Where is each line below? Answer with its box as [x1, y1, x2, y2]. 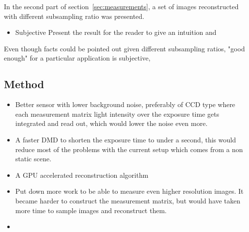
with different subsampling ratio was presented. [4, 11, 144, 21]
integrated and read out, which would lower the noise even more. [15, 118, 208, 128]
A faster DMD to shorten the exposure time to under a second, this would [15, 134, 236, 144]
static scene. [15, 154, 51, 164]
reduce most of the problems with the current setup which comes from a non [15, 144, 243, 154]
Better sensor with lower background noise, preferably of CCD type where [15, 99, 235, 109]
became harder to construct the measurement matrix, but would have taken [15, 195, 241, 205]
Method [4, 77, 44, 92]
